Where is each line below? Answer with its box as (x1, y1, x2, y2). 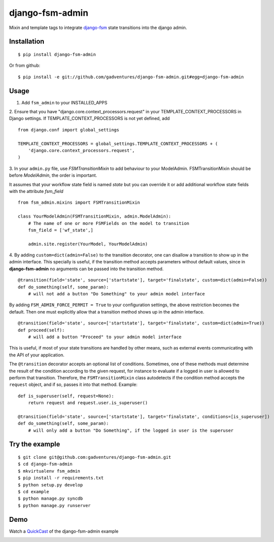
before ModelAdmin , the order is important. (9, 172, 97, 178)
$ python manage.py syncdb (18, 496, 83, 502)
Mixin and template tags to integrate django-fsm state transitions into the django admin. (9, 25, 187, 31)
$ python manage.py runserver (18, 503, 91, 508)
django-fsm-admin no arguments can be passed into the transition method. (9, 266, 164, 272)
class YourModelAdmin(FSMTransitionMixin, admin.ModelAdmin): (18, 214, 171, 219)
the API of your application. (9, 352, 65, 358)
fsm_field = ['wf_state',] (28, 227, 94, 233)
